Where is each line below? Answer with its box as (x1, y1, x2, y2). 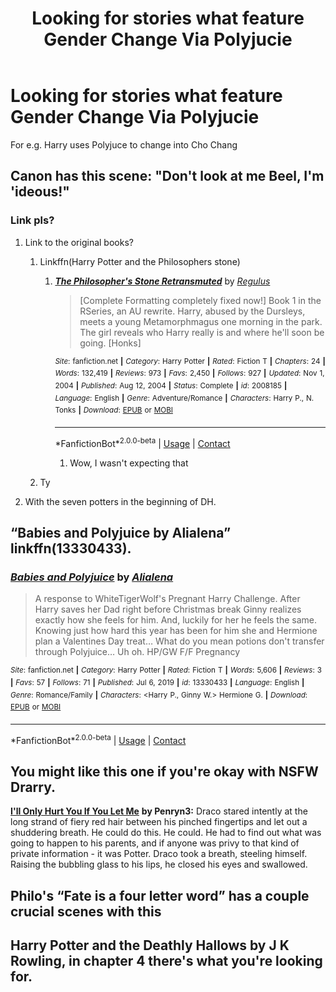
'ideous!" (10, 183, 70, 201)
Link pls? (10, 213, 55, 227)
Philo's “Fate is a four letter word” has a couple (10, 887, 310, 904)
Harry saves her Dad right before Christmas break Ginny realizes (34, 603, 302, 616)
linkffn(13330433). (10, 540, 132, 557)
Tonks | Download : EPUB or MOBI (54, 405, 173, 416)
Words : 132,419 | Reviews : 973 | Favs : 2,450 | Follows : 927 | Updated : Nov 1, (54, 368, 325, 379)
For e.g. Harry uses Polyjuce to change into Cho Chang (10, 138, 238, 151)
